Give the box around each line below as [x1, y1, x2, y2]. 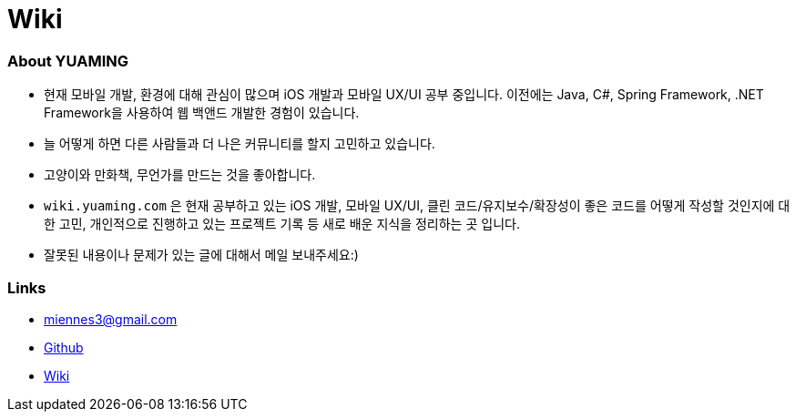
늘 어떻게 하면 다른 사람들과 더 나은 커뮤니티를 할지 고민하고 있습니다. [44, 136, 435, 152]
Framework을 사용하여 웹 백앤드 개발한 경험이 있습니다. [44, 105, 360, 121]
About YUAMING [7, 51, 129, 70]
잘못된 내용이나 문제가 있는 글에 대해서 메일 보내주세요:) [44, 247, 359, 263]
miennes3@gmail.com [44, 311, 178, 327]
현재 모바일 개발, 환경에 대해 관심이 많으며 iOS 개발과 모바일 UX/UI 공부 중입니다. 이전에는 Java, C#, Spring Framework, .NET [44, 87, 764, 103]
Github [44, 339, 84, 355]
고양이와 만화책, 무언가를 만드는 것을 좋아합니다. [44, 167, 316, 183]
